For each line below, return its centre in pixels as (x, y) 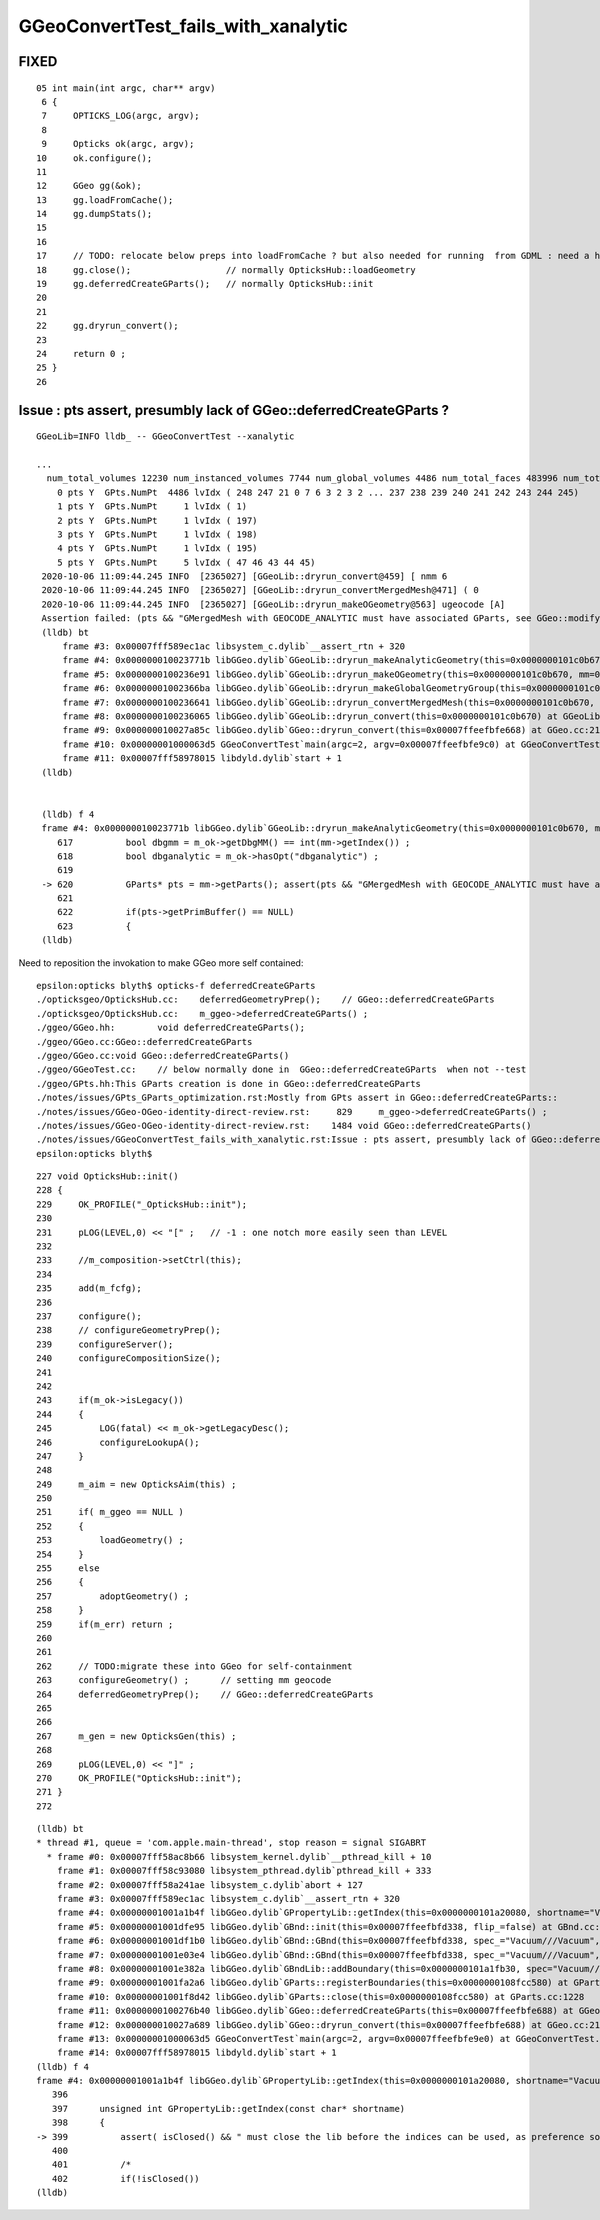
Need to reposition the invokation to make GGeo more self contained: (161, 962)
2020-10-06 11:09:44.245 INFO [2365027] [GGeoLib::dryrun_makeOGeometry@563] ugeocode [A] (273, 604)
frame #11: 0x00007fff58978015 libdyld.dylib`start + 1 (202, 758)
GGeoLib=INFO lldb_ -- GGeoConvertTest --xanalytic (165, 436)
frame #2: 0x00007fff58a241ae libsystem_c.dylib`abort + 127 (210, 1884)
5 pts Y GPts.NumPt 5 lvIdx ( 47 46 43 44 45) (186, 562)
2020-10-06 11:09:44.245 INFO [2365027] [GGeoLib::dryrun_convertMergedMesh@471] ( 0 (260, 590)
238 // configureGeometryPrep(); (129, 1330)
